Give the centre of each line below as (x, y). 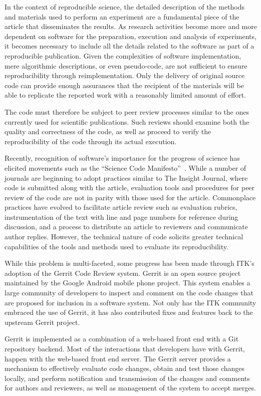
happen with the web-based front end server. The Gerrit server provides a (118, 358)
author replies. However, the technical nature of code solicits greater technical (124, 237)
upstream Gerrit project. (42, 322)
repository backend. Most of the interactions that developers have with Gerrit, (125, 348)
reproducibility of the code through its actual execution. (91, 141)
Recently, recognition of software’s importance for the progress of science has (122, 158)
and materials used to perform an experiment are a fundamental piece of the (122, 16)
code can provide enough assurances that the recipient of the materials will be (124, 85)
